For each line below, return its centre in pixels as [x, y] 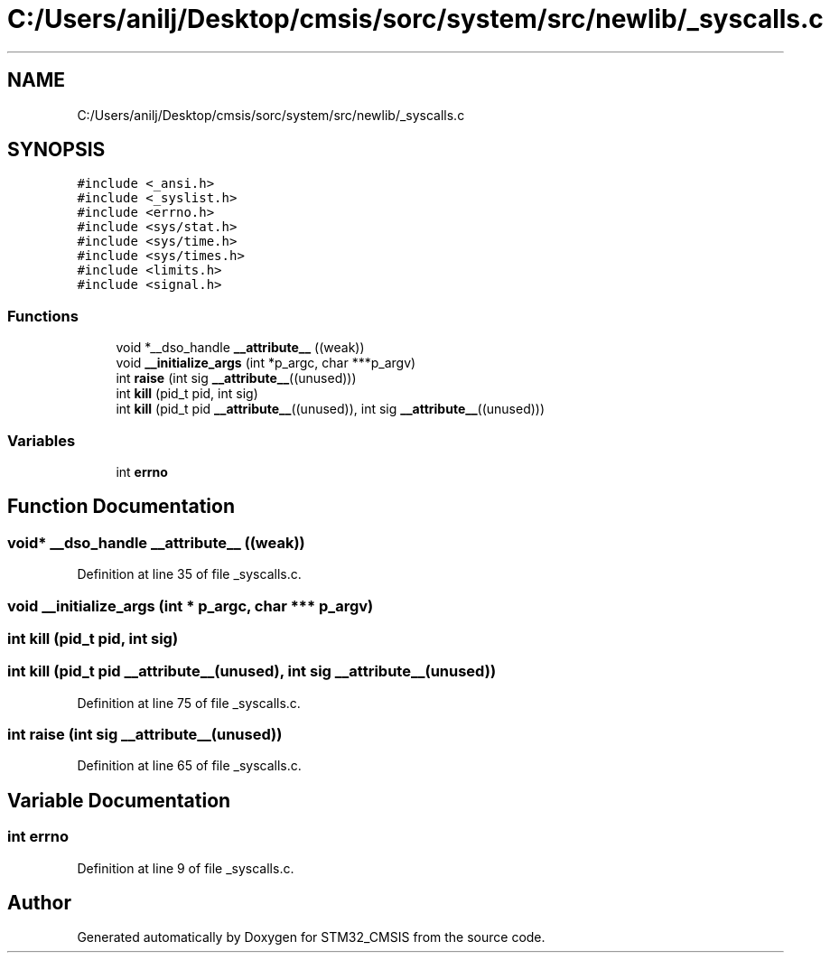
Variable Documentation [119, 800]
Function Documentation [121, 507]
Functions [43, 316]
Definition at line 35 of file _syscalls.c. [189, 574]
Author [39, 903]
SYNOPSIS [56, 150]
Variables [42, 440]
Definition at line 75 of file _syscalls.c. [189, 703]
